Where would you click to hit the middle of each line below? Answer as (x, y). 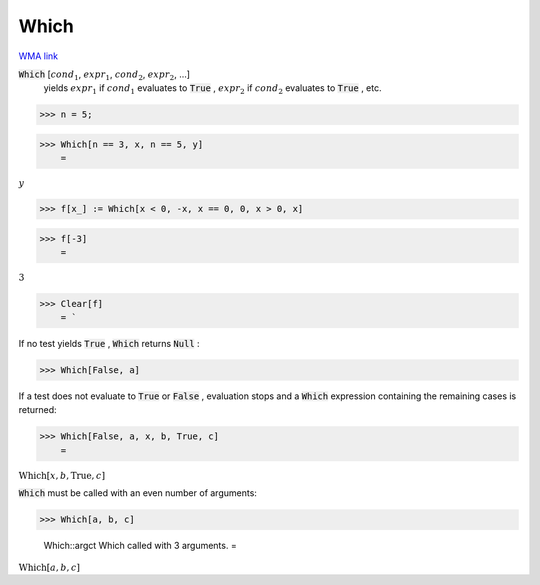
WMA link (38, 56)
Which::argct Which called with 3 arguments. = (140, 546)
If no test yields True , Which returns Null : (109, 343)
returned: (37, 410)
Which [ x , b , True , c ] (61, 475)
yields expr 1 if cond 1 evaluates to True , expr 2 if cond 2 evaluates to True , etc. (212, 89)
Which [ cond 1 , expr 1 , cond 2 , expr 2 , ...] (104, 75)
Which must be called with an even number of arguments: (137, 493)
